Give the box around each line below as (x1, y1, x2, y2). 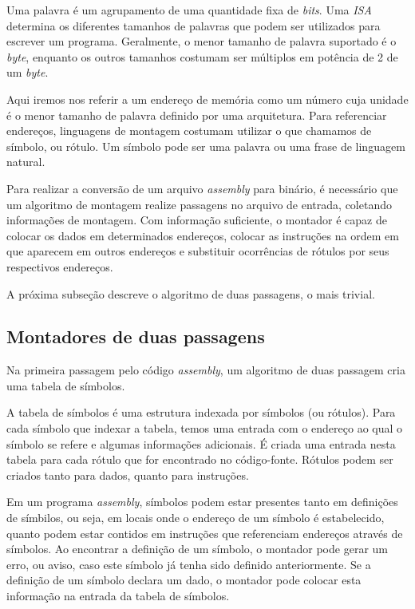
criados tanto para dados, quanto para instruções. (6, 466, 249, 483)
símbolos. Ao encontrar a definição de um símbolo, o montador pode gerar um (6, 540, 388, 557)
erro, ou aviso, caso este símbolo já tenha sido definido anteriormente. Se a (6, 556, 371, 572)
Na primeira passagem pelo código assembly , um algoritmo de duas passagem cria (6, 362, 405, 378)
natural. (6, 153, 45, 170)
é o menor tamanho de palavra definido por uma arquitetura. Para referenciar (6, 106, 387, 123)
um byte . (6, 64, 49, 81)
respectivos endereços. (6, 258, 113, 275)
